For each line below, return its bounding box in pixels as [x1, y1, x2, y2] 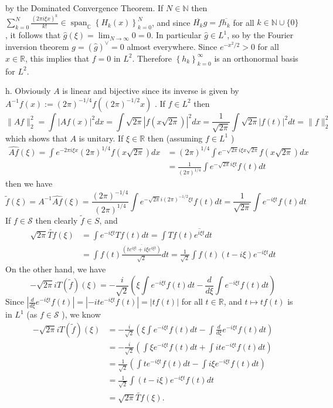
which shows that [5, 131, 67, 144]
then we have [5, 177, 53, 190]
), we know [62, 308, 101, 321]
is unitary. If [79, 131, 124, 144]
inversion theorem [5, 40, 69, 52]
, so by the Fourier [227, 29, 294, 41]
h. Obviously [5, 85, 51, 97]
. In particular [151, 29, 202, 41]
